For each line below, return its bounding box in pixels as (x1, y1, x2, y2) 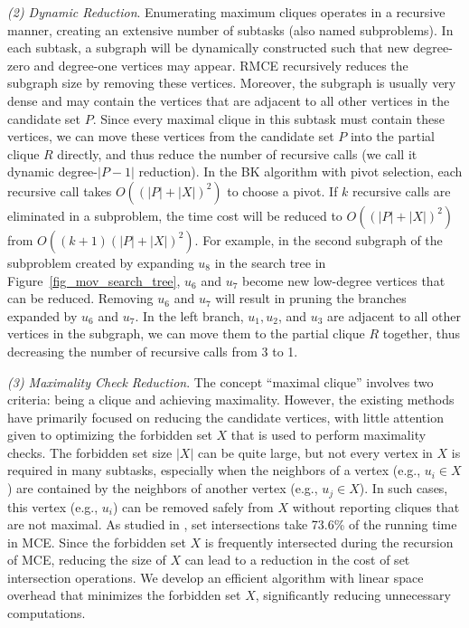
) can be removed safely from (112, 497, 274, 516)
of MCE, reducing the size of (7, 550, 166, 569)
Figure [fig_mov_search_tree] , (7, 271, 181, 290)
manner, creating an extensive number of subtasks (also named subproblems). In (7, 20, 454, 39)
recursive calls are (352, 181, 451, 200)
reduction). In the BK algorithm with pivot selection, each (138, 162, 463, 181)
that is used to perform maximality (230, 425, 427, 444)
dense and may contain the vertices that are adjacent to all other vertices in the (7, 90, 450, 109)
